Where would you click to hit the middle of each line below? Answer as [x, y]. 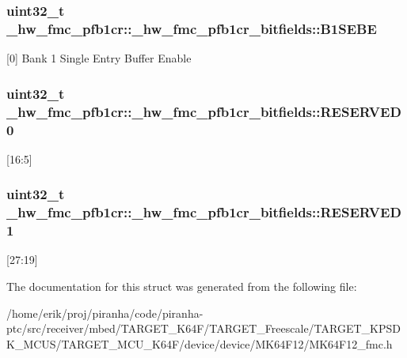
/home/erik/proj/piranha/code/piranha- [105, 313]
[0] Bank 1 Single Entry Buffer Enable [99, 58]
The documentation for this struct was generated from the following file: [182, 286]
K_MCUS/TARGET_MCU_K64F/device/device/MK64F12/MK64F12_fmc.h [200, 343]
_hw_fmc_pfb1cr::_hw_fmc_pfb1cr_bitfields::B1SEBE [192, 28]
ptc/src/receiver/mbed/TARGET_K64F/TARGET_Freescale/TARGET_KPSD [203, 328]
